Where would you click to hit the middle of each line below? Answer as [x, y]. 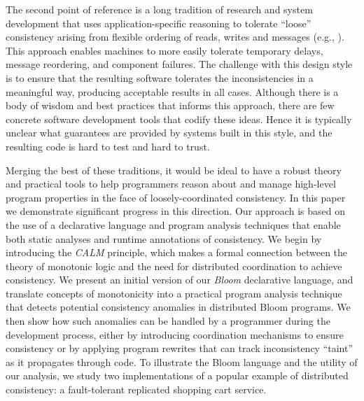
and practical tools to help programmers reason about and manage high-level [171, 184]
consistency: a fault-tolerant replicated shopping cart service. [136, 389]
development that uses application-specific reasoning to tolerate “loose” [159, 23]
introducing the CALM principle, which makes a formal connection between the [177, 252]
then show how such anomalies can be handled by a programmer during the [168, 321]
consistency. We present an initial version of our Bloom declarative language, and [180, 280]
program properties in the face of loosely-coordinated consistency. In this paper [176, 197]
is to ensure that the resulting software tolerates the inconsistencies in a [160, 77]
